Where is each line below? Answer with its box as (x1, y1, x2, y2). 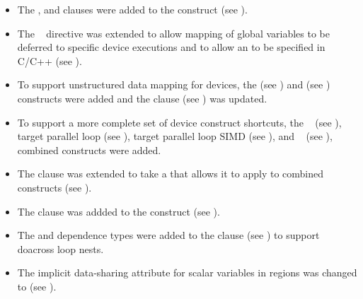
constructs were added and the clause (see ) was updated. (17, 90, 267, 105)
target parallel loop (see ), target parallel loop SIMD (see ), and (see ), (17, 129, 333, 143)
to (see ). (17, 279, 57, 293)
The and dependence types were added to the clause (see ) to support (17, 228, 320, 242)
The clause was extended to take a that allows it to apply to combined (17, 166, 324, 181)
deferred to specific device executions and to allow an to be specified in (17, 40, 325, 54)
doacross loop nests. (17, 241, 104, 256)
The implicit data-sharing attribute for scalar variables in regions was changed (17, 265, 357, 280)
